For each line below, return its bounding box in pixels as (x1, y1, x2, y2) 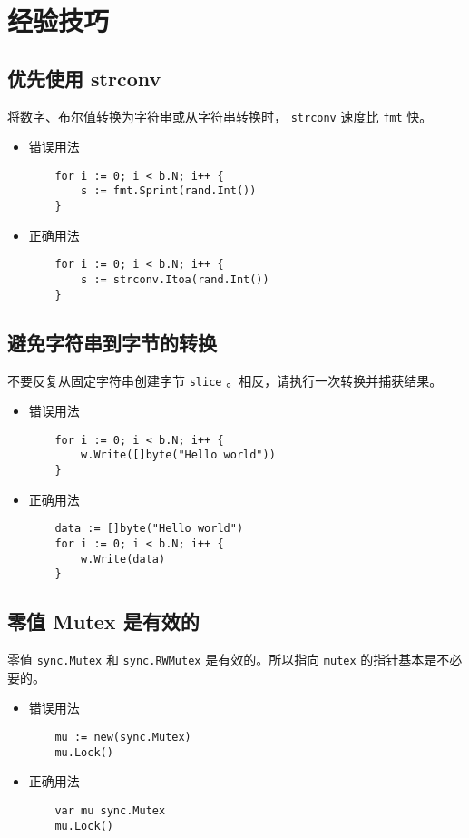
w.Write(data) (81, 552, 166, 566)
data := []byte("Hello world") (54, 522, 244, 536)
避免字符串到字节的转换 (7, 328, 217, 356)
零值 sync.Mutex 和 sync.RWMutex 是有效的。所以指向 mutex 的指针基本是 (7, 650, 437, 669)
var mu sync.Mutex (54, 803, 166, 817)
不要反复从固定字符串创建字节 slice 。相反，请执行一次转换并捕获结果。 (7, 370, 443, 389)
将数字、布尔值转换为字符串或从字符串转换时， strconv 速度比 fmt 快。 (7, 106, 433, 125)
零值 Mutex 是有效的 (7, 607, 200, 636)
